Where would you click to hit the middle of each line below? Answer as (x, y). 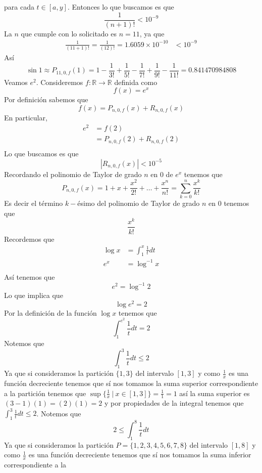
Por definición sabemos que (46, 99)
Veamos (16, 82)
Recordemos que (29, 239)
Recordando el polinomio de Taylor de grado (73, 174)
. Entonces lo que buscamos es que (121, 7)
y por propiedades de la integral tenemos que (174, 403)
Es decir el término (34, 203)
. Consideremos (60, 82)
